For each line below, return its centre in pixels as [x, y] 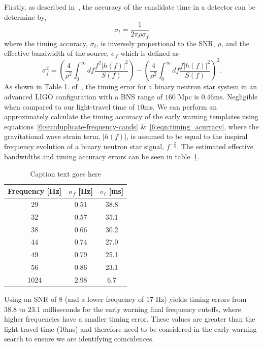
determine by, [25, 16]
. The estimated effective [215, 146]
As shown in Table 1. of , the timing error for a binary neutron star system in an [131, 86]
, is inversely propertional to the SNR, [156, 43]
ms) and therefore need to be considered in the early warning [161, 328]
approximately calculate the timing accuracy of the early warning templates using [131, 116]
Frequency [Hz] [35, 191]
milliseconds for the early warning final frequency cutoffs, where [142, 309]
